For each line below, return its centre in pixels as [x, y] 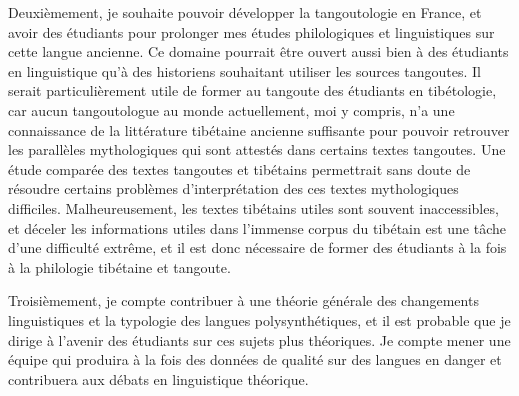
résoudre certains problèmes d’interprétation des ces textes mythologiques [233, 188]
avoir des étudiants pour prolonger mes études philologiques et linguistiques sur [251, 31]
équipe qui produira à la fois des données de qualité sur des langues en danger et [255, 359]
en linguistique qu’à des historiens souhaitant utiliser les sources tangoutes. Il [245, 70]
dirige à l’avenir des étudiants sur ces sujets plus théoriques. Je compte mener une [259, 339]
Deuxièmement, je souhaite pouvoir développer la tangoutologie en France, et [245, 12]
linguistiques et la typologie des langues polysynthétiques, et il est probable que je [259, 319]
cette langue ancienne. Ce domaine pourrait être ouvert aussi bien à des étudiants [258, 51]
